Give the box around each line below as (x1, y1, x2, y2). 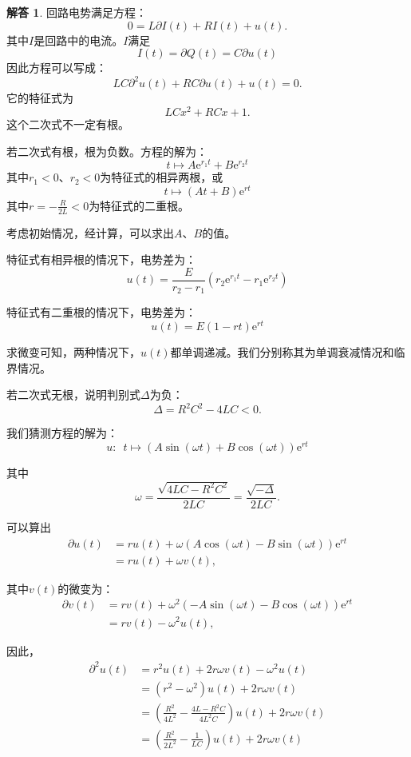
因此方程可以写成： (6, 59, 107, 76)
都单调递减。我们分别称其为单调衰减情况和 (170, 344, 394, 361)
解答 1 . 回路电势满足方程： (6, 4, 147, 20)
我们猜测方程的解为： (6, 424, 118, 441)
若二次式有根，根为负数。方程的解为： (6, 142, 207, 159)
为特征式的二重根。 (89, 197, 190, 213)
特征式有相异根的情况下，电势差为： (6, 251, 196, 268)
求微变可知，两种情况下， (6, 344, 140, 361)
